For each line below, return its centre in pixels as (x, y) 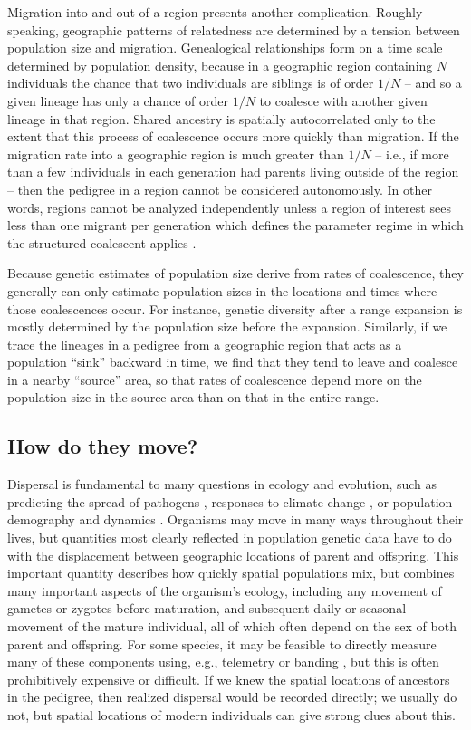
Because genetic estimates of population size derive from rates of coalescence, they (235, 273)
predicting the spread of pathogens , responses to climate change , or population (230, 501)
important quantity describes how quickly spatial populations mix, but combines (231, 573)
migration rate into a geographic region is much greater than (176, 154)
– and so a (433, 83)
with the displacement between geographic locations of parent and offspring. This (233, 555)
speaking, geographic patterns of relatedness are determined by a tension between (234, 29)
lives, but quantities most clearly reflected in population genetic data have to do (230, 538)
